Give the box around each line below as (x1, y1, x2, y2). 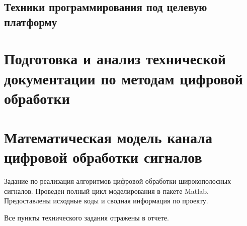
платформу (4, 14, 57, 29)
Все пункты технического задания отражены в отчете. (4, 212, 169, 223)
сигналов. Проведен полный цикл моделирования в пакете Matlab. (4, 185, 209, 196)
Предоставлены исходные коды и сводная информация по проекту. (4, 195, 208, 206)
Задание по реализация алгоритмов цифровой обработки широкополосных (4, 176, 231, 186)
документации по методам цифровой (4, 68, 243, 88)
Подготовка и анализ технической (4, 48, 226, 69)
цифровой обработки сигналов (4, 147, 202, 167)
